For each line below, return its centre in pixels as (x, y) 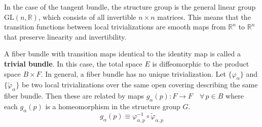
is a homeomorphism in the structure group (113, 106)
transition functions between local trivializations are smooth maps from (115, 27)
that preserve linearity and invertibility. (65, 36)
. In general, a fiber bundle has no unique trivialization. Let (133, 73)
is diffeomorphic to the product (201, 63)
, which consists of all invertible (87, 17)
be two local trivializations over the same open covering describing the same (140, 85)
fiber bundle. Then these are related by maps (74, 96)
